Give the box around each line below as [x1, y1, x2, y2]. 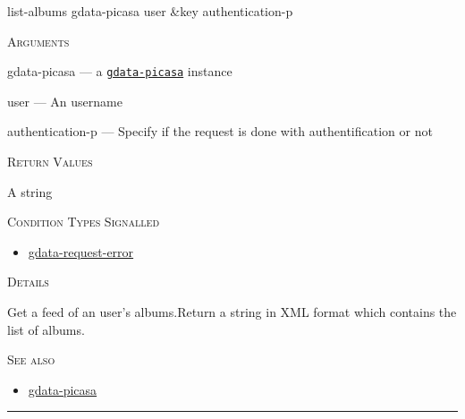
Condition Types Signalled [7, 212, 160, 231]
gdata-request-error [28, 242, 134, 261]
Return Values [7, 152, 93, 171]
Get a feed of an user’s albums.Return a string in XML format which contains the [7, 303, 457, 321]
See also [7, 350, 55, 369]
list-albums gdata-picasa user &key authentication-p [7, 2, 293, 20]
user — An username [7, 91, 123, 110]
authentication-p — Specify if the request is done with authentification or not [7, 122, 433, 141]
